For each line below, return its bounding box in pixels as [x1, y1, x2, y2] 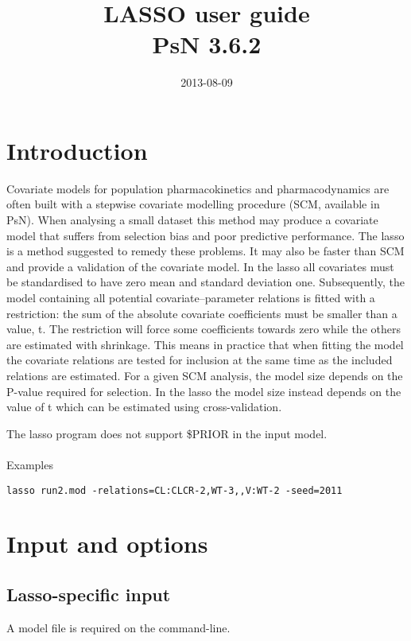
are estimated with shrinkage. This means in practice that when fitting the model [6, 336, 404, 352]
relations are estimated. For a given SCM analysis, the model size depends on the [6, 367, 403, 383]
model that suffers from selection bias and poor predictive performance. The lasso [6, 227, 405, 243]
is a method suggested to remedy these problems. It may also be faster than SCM [6, 243, 405, 259]
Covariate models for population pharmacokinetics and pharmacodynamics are [6, 180, 390, 196]
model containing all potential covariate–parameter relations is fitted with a [6, 289, 375, 305]
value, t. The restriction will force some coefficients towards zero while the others [6, 320, 401, 337]
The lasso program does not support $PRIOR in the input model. [6, 425, 328, 441]
